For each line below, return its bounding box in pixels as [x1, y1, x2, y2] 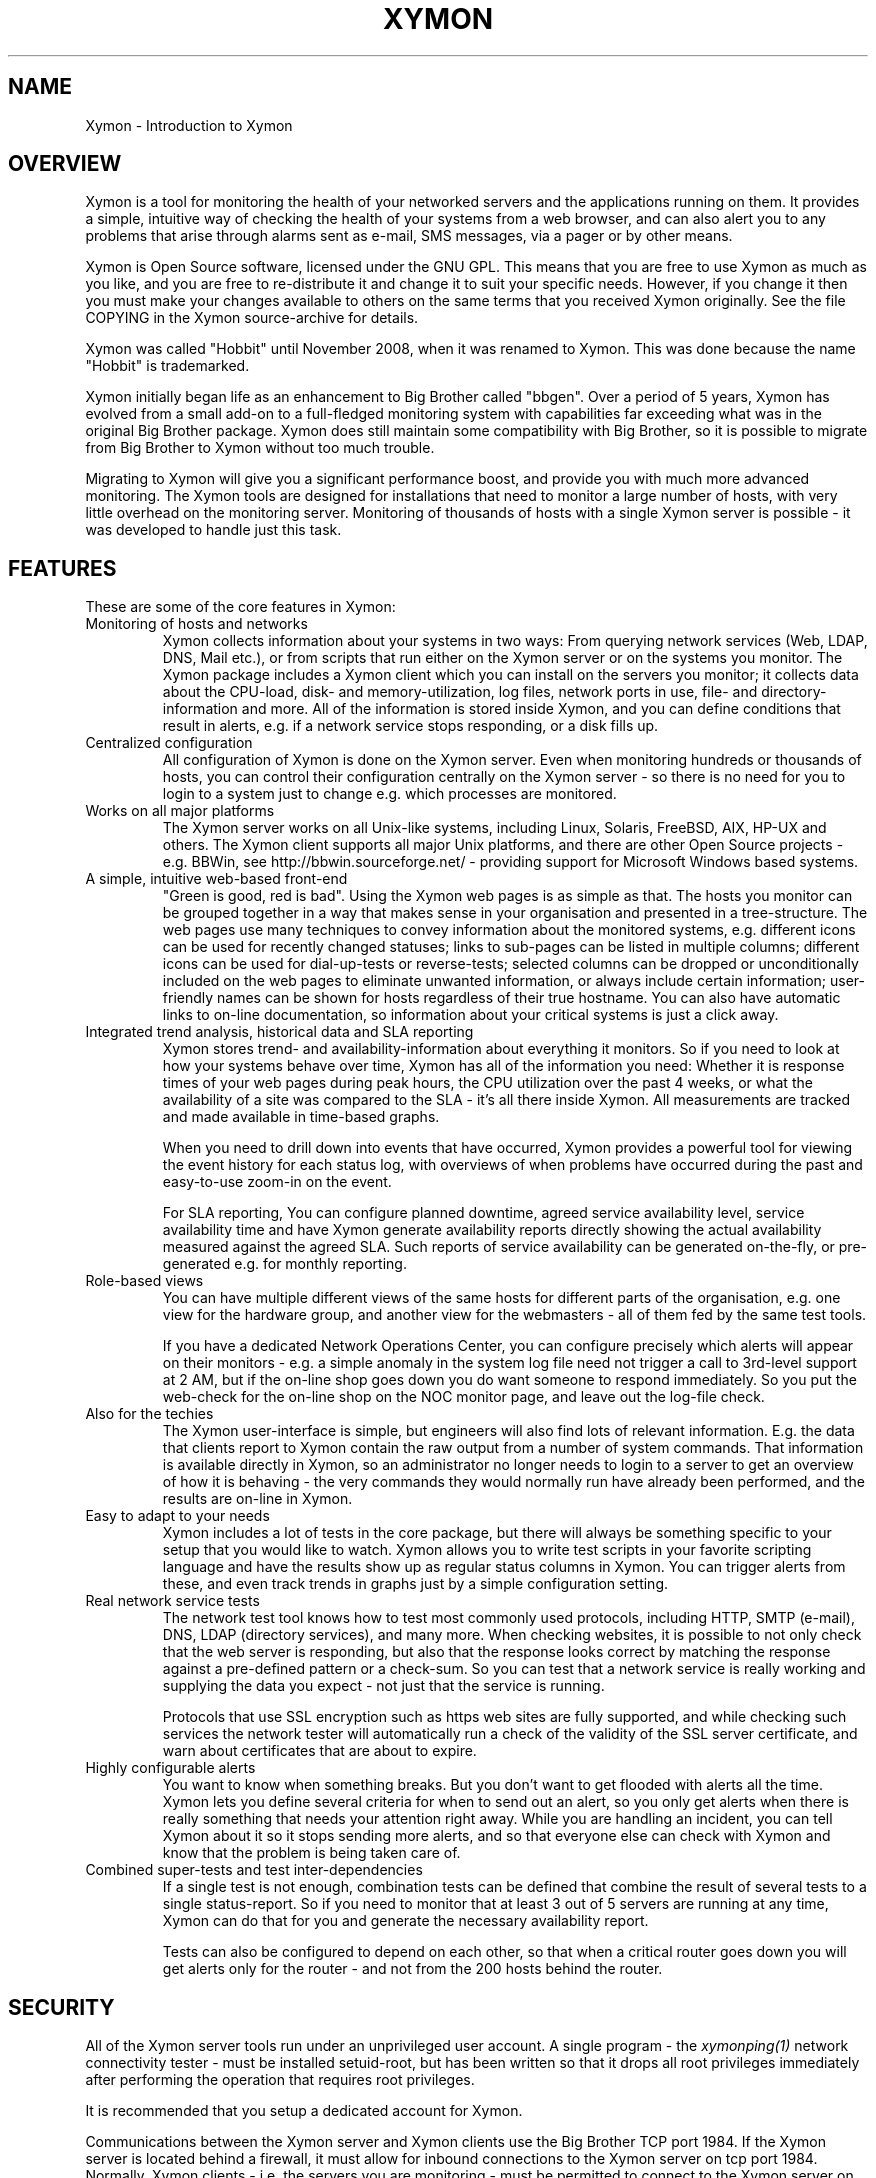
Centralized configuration [85, 734, 253, 752]
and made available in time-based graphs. [162, 1108, 440, 1126]
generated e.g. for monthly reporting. [162, 1255, 407, 1273]
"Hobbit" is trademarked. [85, 357, 250, 375]
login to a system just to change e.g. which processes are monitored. [162, 785, 617, 803]
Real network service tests [85, 1592, 260, 1610]
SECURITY [8, 1994, 115, 2020]
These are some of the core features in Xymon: [85, 598, 396, 616]
